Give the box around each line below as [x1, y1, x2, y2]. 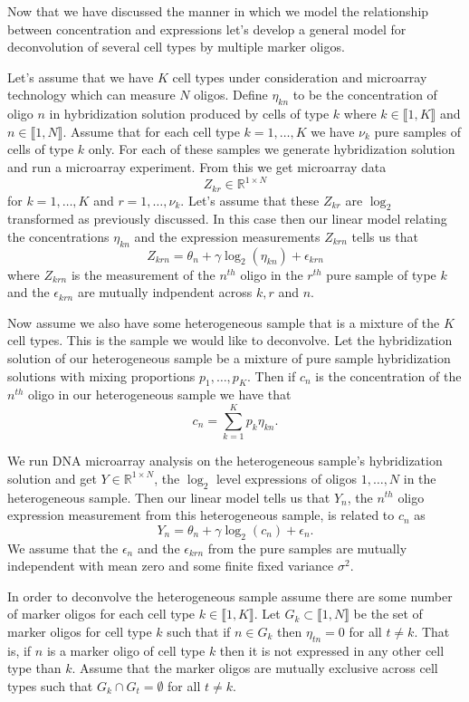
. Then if [246, 366, 296, 385]
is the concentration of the [315, 366, 462, 385]
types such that [7, 676, 93, 695]
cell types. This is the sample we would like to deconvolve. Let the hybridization [7, 331, 453, 350]
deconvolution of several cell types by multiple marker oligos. [7, 37, 345, 56]
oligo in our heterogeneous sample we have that [28, 385, 292, 404]
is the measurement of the [71, 264, 215, 284]
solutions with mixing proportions [7, 366, 196, 385]
